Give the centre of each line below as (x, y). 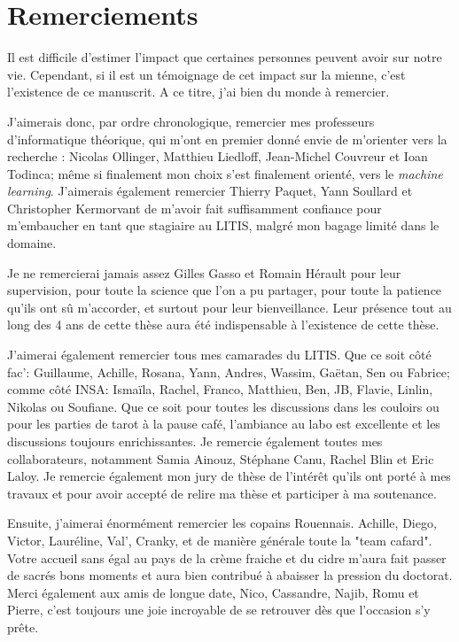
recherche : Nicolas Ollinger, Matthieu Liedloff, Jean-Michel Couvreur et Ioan (218, 156)
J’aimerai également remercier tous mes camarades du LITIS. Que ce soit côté (219, 355)
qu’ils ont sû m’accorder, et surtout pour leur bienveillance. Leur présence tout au (229, 307)
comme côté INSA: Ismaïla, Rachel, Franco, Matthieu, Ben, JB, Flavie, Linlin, (220, 389)
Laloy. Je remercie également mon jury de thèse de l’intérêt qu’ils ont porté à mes (229, 476)
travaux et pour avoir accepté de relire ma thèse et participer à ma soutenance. (222, 493)
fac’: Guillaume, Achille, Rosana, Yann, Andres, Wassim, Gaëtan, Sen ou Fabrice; (229, 371)
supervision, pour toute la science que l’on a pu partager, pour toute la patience (225, 290)
